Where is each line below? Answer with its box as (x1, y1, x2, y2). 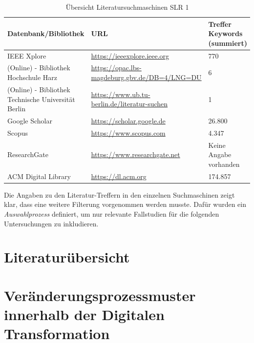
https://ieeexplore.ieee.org (91, 50, 169, 61)
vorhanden (208, 159, 240, 169)
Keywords (208, 28, 243, 39)
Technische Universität (7, 94, 75, 104)
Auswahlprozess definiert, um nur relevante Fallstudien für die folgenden (4, 208, 219, 219)
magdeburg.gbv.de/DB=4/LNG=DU (91, 72, 202, 82)
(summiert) (208, 38, 247, 48)
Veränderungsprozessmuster (4, 285, 196, 305)
